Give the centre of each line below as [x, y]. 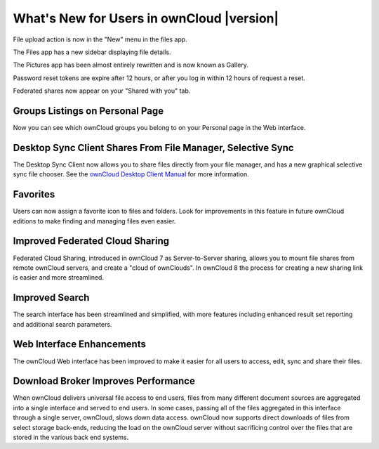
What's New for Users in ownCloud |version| [146, 18]
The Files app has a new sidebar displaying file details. [92, 52]
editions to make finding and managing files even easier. [94, 221]
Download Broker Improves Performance [104, 381]
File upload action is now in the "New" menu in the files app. [100, 39]
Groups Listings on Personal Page [88, 111]
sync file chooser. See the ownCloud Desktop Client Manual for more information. [131, 174]
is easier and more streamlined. [59, 278]
